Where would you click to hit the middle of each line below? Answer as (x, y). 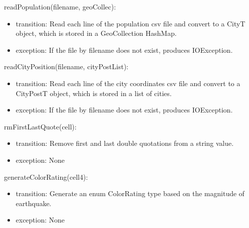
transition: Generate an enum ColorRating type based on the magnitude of (130, 193)
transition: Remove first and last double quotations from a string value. (124, 143)
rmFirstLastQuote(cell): (40, 126)
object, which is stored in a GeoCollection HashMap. (96, 33)
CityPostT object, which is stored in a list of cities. (94, 93)
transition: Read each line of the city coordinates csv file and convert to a (128, 83)
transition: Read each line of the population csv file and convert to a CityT (130, 23)
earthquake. (34, 203)
